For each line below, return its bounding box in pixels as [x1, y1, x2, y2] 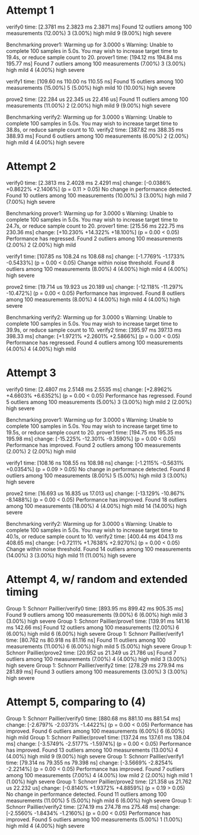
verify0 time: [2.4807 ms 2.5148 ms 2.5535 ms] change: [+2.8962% [6, 386, 172, 393]
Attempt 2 [6, 160, 56, 173]
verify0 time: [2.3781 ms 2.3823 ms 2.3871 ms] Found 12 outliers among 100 [6, 23, 192, 30]
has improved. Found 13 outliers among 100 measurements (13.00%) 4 [6, 746, 179, 754]
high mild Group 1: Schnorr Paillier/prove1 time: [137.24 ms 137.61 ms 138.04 [6, 733, 190, 741]
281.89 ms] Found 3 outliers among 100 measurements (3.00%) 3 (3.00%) [6, 668, 188, 675]
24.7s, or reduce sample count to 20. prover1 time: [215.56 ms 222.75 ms [6, 222, 184, 229]
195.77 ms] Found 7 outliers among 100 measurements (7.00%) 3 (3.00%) [6, 60, 186, 67]
